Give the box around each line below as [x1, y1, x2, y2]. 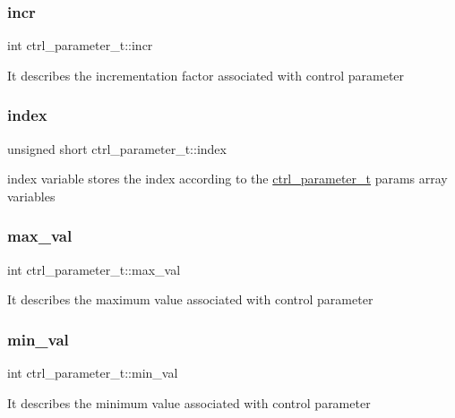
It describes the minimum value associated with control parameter [7, 393, 371, 412]
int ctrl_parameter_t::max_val [7, 260, 181, 278]
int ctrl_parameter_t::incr [7, 36, 153, 55]
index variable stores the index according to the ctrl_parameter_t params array [7, 169, 448, 188]
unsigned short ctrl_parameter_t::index [7, 139, 227, 158]
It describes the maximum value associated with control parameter [7, 290, 373, 309]
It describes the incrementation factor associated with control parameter [7, 65, 405, 84]
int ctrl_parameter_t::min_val [7, 363, 178, 382]
